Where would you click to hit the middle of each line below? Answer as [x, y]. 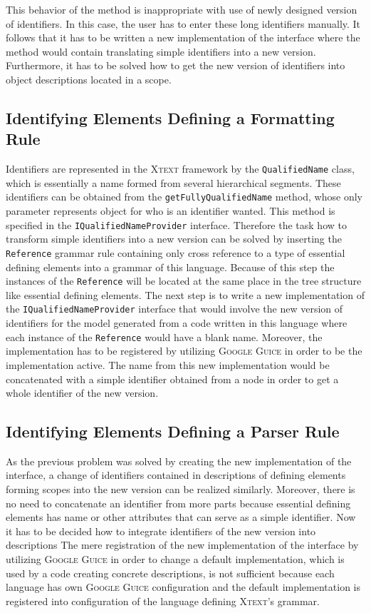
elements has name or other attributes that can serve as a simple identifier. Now [181, 517]
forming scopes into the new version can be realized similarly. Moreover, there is [181, 489]
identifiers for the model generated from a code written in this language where [177, 323]
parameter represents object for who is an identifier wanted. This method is [171, 211]
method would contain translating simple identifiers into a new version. [161, 51]
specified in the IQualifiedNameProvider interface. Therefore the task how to [176, 224]
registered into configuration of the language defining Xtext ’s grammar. [163, 601]
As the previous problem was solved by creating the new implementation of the [179, 461]
